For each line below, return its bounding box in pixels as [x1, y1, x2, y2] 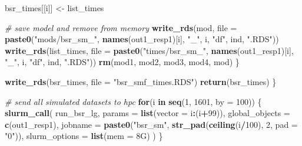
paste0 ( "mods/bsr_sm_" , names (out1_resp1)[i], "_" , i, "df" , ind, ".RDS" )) [5, 33, 279, 45]
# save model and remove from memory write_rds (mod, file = [5, 21, 237, 33]
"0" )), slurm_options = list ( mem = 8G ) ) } [5, 130, 163, 142]
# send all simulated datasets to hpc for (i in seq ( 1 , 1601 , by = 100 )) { [5, 95, 262, 107]
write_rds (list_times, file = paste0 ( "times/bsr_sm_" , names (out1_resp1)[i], [5, 44, 294, 56]
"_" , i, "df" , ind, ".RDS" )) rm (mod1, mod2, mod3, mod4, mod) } [5, 56, 240, 68]
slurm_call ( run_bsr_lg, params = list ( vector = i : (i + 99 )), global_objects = [5, 107, 290, 119]
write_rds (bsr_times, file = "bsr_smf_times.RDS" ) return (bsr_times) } [5, 75, 277, 87]
